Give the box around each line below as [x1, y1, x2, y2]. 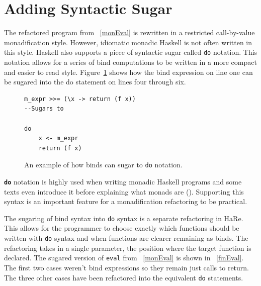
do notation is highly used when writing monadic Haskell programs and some [4, 176, 242, 186]
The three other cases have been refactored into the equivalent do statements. [4, 272, 243, 282]
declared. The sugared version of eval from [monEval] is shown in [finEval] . [4, 252, 244, 263]
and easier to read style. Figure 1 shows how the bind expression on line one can [4, 66, 253, 77]
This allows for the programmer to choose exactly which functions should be [4, 223, 239, 233]
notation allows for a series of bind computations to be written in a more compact [4, 56, 257, 67]
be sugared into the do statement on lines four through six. [4, 76, 186, 87]
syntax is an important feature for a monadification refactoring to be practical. [4, 196, 247, 207]
